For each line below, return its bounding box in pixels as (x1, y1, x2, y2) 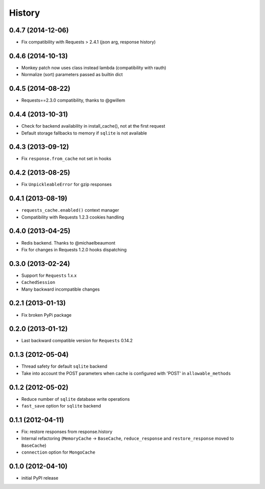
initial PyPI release (21, 475, 59, 481)
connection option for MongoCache (21, 449, 96, 455)
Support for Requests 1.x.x (21, 272, 77, 278)
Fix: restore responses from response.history (21, 429, 113, 435)
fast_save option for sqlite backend (21, 403, 102, 409)
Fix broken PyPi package (21, 312, 72, 318)
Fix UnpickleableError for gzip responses (21, 182, 112, 188)
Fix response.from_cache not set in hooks (21, 156, 111, 162)
